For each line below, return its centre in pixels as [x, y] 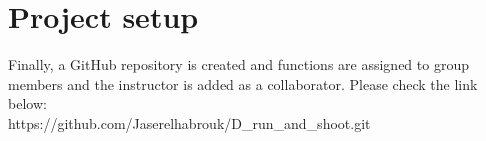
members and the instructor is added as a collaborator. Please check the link [243, 83]
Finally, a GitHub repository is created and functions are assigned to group [238, 64]
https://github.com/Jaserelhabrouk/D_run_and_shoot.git [189, 122]
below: [27, 103]
